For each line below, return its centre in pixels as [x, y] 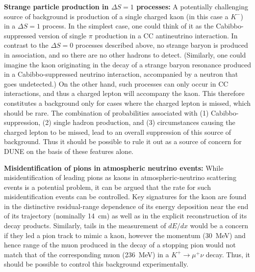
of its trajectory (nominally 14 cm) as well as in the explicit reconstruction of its [126, 216]
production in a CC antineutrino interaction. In [166, 35]
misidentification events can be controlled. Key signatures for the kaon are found [125, 196]
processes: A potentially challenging [192, 6]
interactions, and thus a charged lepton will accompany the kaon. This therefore [124, 93]
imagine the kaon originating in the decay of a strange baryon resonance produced [127, 64]
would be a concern [219, 226]
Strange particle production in [56, 6]
